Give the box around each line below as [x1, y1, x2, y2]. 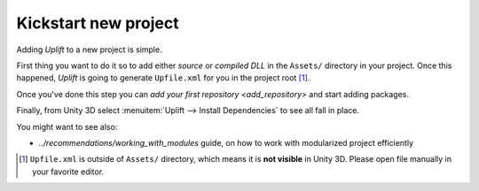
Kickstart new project [16, 13, 179, 33]
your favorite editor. [32, 166, 105, 177]
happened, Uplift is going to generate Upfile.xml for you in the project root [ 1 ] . [16, 73, 310, 83]
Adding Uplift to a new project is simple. [16, 44, 163, 55]
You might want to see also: [16, 121, 118, 132]
